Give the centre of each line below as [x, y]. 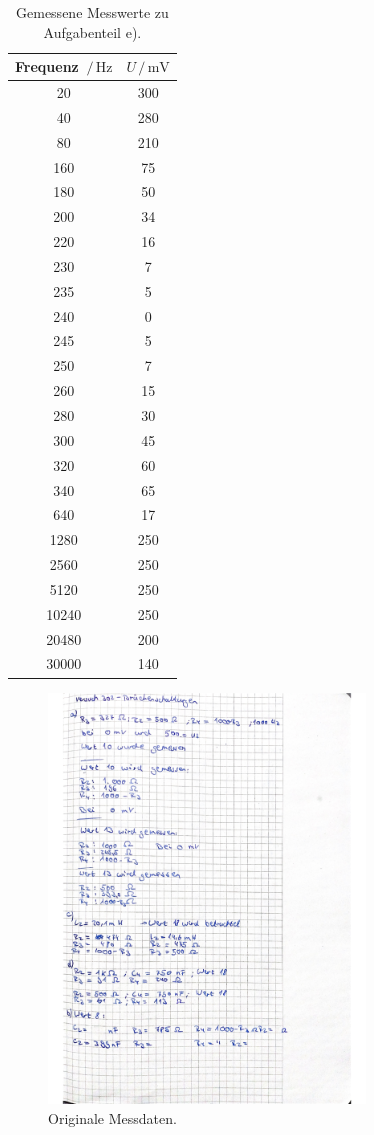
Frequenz [47, 66]
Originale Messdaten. [112, 1117]
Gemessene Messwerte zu [92, 12]
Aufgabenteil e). [92, 31]
